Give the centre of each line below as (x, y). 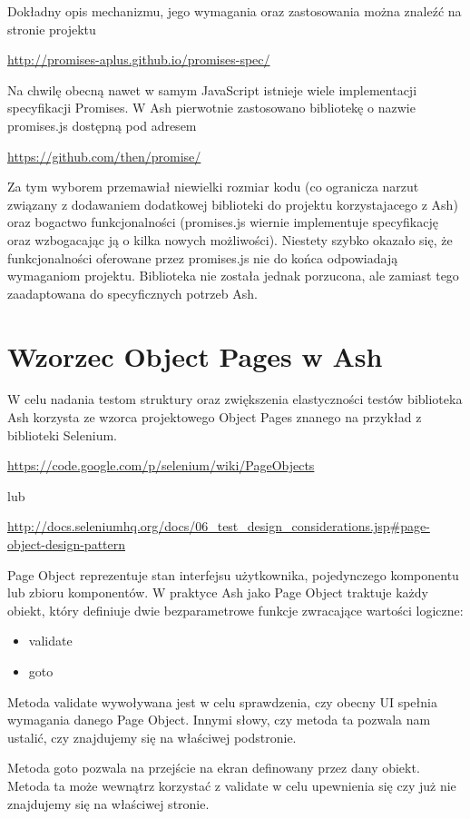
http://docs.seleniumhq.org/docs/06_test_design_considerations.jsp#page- (219, 526)
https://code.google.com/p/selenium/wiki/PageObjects (161, 465)
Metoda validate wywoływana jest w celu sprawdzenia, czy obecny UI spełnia (222, 701)
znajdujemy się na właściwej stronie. (108, 803)
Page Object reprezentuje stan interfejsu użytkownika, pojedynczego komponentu (233, 574)
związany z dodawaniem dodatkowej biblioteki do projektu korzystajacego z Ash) (233, 204)
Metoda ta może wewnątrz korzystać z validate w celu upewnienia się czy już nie (232, 785)
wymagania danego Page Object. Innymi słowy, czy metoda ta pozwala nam (219, 720)
